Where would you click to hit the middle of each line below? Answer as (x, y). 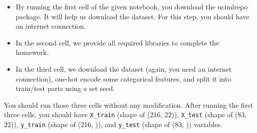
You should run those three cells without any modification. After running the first (128, 105)
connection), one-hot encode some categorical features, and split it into (123, 78)
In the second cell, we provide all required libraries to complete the (117, 42)
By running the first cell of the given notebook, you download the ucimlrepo (131, 6)
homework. (32, 52)
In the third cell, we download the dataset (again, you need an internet (124, 68)
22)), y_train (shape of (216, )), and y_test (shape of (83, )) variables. (113, 124)
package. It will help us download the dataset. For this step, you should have (132, 16)
